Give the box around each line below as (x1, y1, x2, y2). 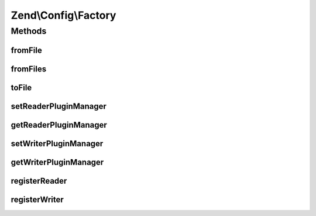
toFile (11, 83, 32, 92)
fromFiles (11, 64, 47, 74)
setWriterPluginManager (11, 138, 104, 149)
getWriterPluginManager (11, 157, 104, 167)
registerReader (11, 176, 67, 186)
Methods (11, 26, 47, 36)
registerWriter (11, 194, 64, 204)
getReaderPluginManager (11, 120, 108, 130)
